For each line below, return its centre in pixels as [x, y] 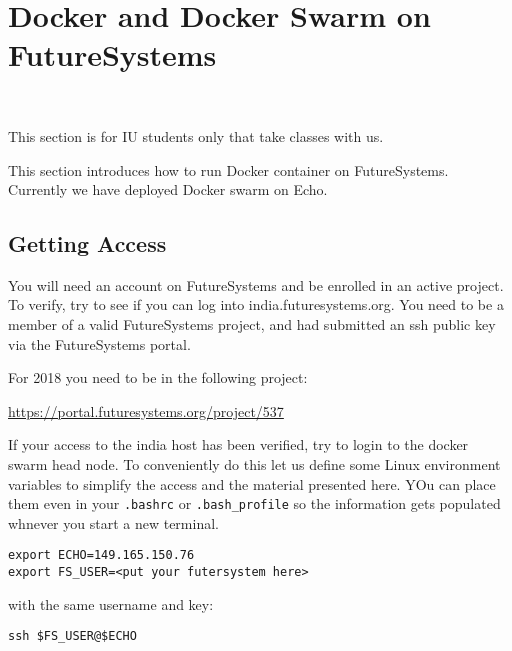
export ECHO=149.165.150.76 [101, 555]
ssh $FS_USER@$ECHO [72, 636]
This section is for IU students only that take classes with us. [196, 135]
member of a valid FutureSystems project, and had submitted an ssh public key [252, 324]
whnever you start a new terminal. [113, 522]
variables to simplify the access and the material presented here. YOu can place [252, 483]
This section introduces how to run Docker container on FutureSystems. [228, 169]
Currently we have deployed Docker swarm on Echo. [168, 189]
